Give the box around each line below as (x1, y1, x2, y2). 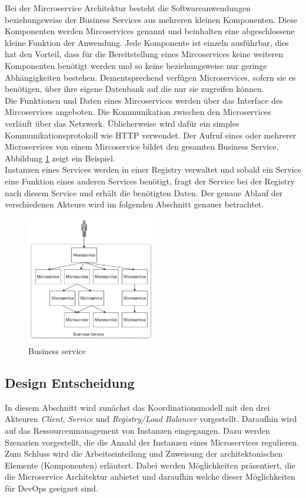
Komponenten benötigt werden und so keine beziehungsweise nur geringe (5, 59, 267, 71)
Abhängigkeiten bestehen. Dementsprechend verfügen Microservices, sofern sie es (5, 71, 296, 83)
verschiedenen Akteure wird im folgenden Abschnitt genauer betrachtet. (5, 198, 264, 210)
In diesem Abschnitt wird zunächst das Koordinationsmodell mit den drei (5, 401, 270, 413)
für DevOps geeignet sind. (5, 481, 98, 494)
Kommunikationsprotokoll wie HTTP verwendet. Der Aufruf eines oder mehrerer (5, 128, 297, 141)
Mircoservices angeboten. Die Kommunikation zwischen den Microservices (5, 105, 271, 118)
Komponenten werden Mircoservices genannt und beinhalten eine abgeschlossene (5, 25, 295, 37)
